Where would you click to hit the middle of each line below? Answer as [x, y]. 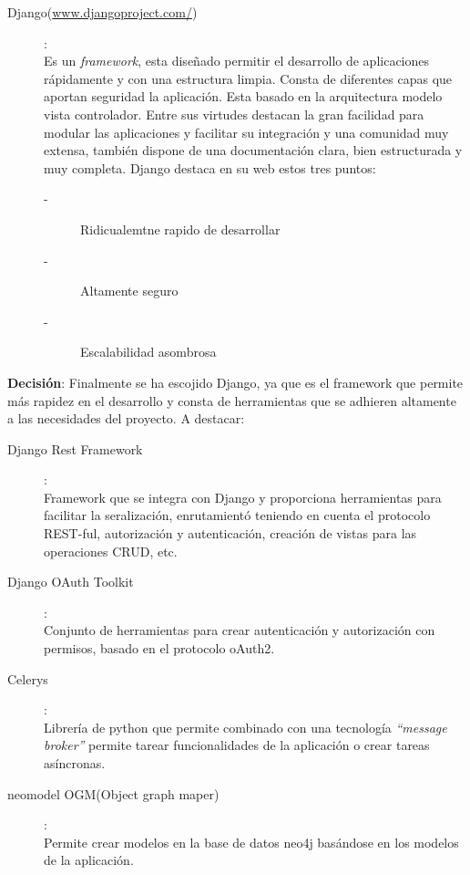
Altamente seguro [129, 291]
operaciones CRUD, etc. [111, 551]
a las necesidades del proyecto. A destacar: [126, 418]
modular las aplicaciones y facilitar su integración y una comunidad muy [246, 132]
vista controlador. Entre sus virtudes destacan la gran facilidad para [234, 114]
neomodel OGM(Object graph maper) [113, 793]
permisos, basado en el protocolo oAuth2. [159, 648]
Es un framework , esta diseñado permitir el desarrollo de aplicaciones [237, 61]
